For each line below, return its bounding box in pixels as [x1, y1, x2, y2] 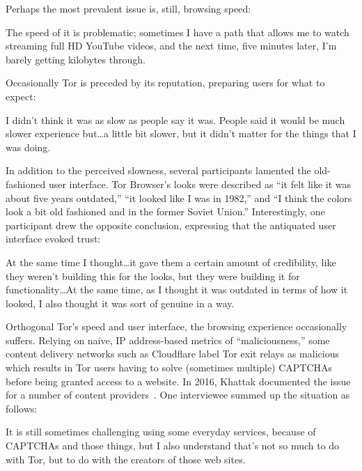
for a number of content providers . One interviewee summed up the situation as [6, 387, 350, 402]
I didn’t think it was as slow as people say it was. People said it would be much [6, 112, 345, 127]
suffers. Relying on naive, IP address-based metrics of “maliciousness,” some [6, 332, 330, 347]
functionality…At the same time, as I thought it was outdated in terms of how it [6, 282, 348, 297]
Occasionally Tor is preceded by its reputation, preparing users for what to [6, 75, 325, 90]
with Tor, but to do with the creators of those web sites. [6, 451, 246, 466]
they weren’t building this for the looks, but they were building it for [6, 268, 300, 283]
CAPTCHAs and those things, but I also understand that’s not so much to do [6, 438, 340, 453]
